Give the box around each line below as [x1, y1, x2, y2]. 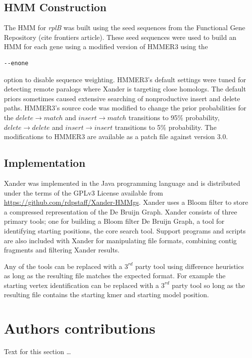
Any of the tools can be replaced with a [4, 261, 122, 271]
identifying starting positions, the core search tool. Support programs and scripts [4, 225, 246, 235]
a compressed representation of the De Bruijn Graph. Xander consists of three [4, 206, 237, 216]
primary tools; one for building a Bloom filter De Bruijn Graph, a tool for [4, 216, 225, 226]
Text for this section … [4, 346, 71, 357]
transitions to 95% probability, [128, 112, 220, 122]
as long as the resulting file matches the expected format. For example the [4, 270, 226, 281]
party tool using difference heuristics [135, 261, 244, 271]
